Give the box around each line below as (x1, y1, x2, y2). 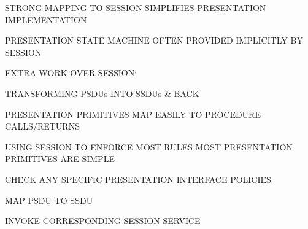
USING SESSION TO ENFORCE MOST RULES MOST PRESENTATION (5, 140, 293, 153)
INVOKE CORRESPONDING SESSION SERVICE (5, 214, 201, 227)
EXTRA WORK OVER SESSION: (5, 66, 137, 79)
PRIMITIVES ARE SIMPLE (5, 152, 115, 165)
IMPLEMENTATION (5, 13, 87, 26)
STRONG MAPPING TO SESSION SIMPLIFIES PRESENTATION (5, 1, 266, 14)
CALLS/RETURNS (5, 120, 80, 133)
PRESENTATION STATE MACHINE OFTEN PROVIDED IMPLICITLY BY (5, 34, 303, 47)
